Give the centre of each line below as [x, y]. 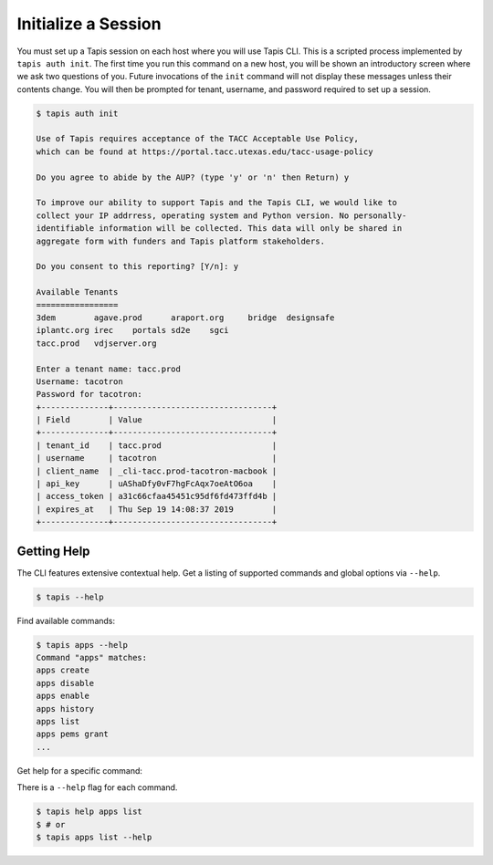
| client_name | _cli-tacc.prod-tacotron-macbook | [157, 471]
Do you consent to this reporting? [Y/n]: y [137, 266]
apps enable [63, 696]
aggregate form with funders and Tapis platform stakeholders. [181, 241]
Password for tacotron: [89, 394]
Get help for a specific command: [80, 770]
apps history [65, 709]
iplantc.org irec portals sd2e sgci [132, 330]
